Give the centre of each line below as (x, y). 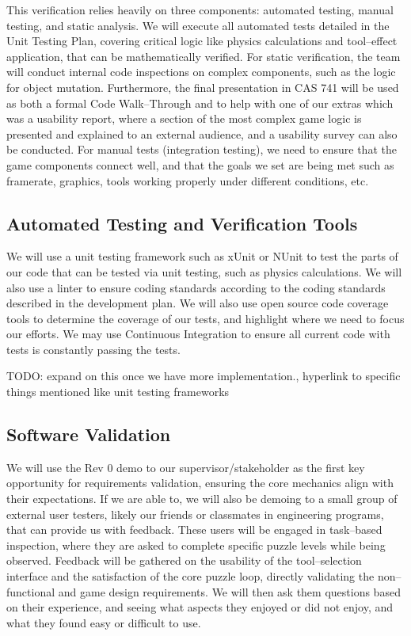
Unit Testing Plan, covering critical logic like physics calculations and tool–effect (202, 41)
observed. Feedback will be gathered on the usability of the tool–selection (184, 560)
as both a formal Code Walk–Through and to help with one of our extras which (200, 103)
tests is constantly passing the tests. (93, 349)
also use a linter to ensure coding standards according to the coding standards (196, 287)
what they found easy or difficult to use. (104, 622)
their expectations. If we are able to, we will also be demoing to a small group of (202, 499)
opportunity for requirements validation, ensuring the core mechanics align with (200, 483)
